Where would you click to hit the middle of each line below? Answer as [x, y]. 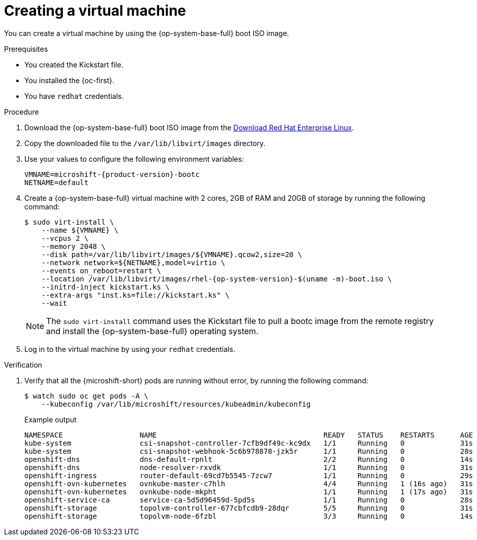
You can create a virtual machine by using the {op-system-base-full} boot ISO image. [147, 33]
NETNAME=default [57, 182]
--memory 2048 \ [74, 246]
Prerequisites [26, 49]
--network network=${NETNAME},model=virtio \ [133, 262]
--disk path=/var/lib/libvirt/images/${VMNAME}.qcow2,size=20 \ [172, 254]
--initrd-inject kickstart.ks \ [105, 287]
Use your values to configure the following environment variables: [134, 159]
